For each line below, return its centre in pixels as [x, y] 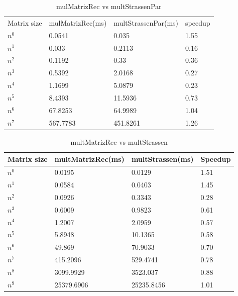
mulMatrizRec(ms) [78, 22]
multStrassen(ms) [162, 159]
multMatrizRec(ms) [89, 159]
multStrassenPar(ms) [146, 22]
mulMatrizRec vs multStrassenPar [109, 6]
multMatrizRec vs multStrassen [119, 141]
